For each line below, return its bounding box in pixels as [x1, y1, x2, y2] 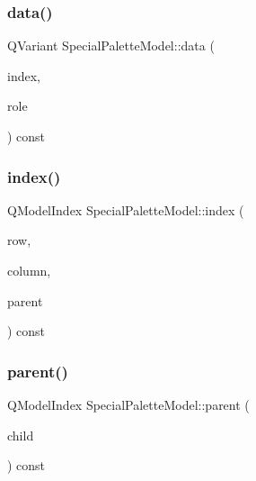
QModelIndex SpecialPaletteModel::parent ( [7, 395, 250, 413]
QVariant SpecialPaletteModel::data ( [7, 36, 215, 55]
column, [7, 261, 51, 279]
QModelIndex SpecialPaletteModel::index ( [7, 200, 244, 219]
